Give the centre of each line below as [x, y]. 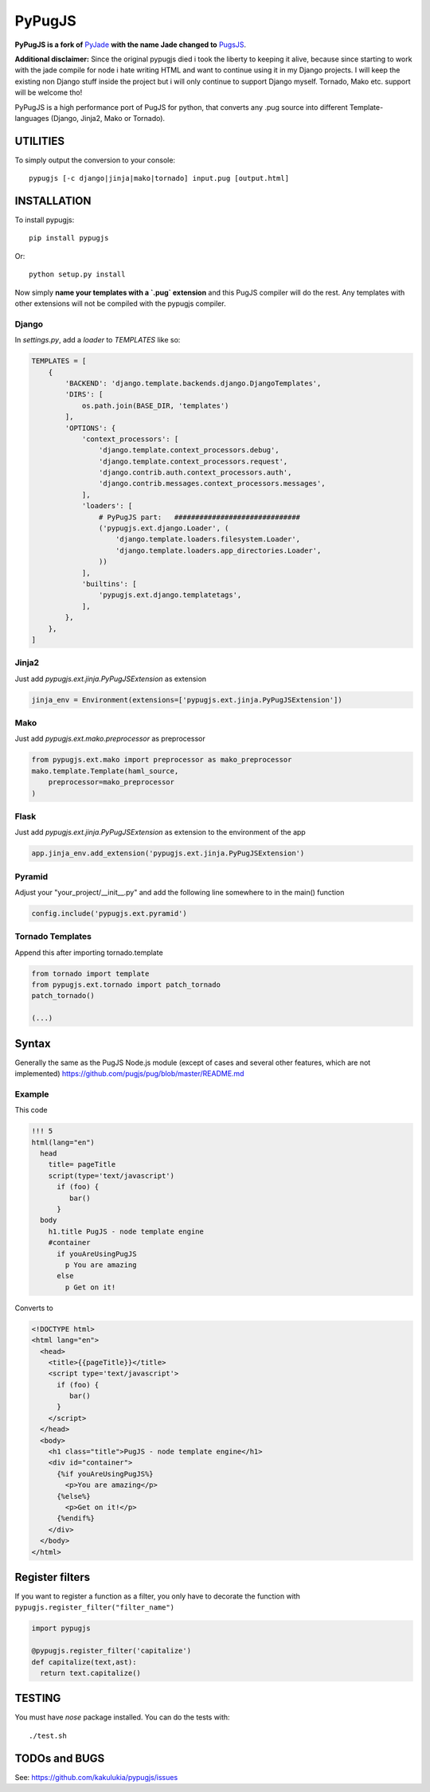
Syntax [33, 1043]
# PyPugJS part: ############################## [199, 517]
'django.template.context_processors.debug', [189, 450]
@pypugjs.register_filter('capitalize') [111, 1651]
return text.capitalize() [90, 1673]
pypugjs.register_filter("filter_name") [95, 1608]
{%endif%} [76, 1518]
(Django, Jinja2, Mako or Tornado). [108, 118]
